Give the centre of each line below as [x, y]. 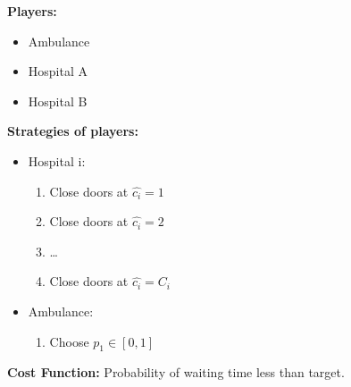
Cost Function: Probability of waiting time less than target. [176, 372]
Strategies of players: [73, 131]
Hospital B [58, 101]
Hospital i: [57, 160]
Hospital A [58, 71]
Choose [69, 341]
